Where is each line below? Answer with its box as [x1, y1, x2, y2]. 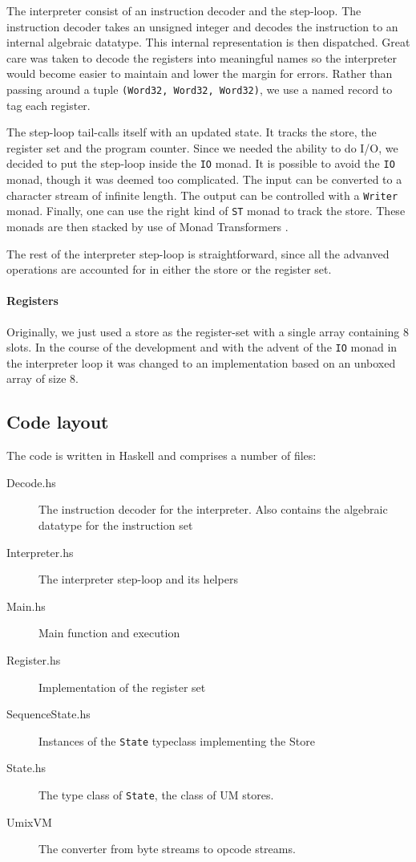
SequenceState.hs [6, 705, 91, 722]
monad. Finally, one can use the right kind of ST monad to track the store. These [6, 202, 406, 219]
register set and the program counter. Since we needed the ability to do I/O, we [6, 139, 398, 156]
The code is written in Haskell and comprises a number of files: [6, 447, 317, 464]
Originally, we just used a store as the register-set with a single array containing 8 [6, 323, 410, 340]
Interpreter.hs [6, 543, 74, 560]
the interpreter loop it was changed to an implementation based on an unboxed [6, 354, 396, 371]
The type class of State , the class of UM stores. [38, 786, 274, 803]
